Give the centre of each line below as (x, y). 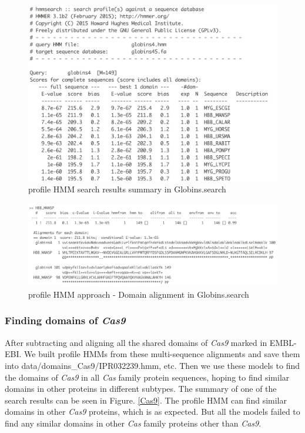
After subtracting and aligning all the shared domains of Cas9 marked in (136, 342)
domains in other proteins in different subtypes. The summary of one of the (141, 389)
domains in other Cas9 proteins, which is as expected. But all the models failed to (152, 412)
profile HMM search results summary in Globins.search (127, 189)
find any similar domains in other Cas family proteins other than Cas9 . (133, 423)
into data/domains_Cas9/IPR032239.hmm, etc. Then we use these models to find (152, 365)
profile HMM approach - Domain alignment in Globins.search (139, 294)
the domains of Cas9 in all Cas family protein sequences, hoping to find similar (147, 377)
